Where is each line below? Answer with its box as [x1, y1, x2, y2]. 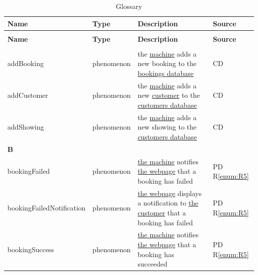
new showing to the [137, 122, 197, 132]
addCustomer [7, 90, 48, 100]
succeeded [137, 259, 168, 269]
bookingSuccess [7, 244, 54, 254]
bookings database [137, 68, 193, 78]
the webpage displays [137, 188, 202, 198]
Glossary [116, 1, 142, 11]
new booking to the [137, 58, 196, 69]
